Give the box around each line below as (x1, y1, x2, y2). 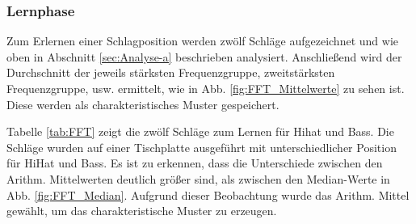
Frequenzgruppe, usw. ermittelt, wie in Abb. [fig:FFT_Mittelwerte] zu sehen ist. (6, 80, 405, 96)
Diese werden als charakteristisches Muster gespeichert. (6, 95, 279, 112)
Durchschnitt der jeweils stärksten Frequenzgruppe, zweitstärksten (6, 64, 335, 81)
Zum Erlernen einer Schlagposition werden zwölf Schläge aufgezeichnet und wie (6, 32, 398, 49)
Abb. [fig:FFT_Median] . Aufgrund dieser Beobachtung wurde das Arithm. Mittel (6, 186, 410, 203)
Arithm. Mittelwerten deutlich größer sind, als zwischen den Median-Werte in (6, 170, 390, 187)
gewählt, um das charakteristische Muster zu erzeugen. (6, 202, 277, 219)
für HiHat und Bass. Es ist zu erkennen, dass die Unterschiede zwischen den (6, 154, 383, 171)
